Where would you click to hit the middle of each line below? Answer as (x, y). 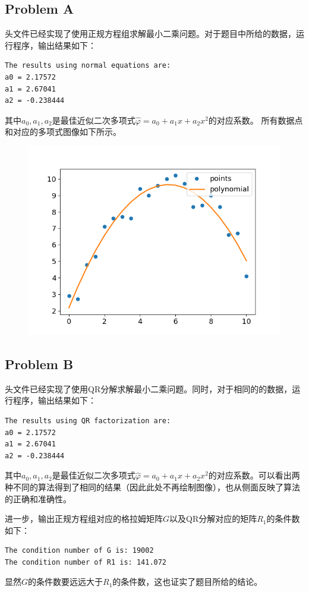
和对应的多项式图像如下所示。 (63, 132)
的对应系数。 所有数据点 (256, 120)
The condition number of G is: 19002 (79, 551)
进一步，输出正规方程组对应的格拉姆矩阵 (84, 519)
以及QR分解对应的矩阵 (213, 519)
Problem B (39, 363)
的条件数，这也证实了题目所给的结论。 (187, 582)
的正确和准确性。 (38, 498)
